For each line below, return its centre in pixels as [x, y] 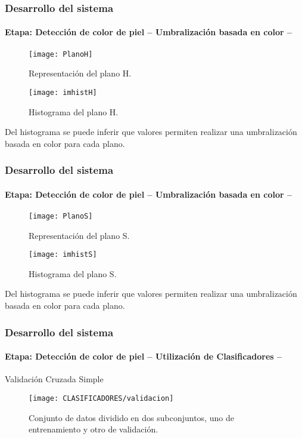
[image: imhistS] [63, 255]
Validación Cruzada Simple [54, 379]
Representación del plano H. [80, 73]
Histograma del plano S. [73, 273]
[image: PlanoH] [61, 54]
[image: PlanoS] [61, 216]
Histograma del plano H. [74, 111]
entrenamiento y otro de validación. [94, 429]
